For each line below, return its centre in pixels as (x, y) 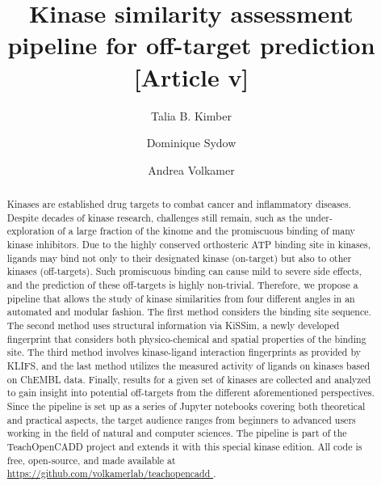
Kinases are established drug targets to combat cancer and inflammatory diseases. (179, 204)
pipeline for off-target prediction (191, 45)
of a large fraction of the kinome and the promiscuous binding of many (206, 231)
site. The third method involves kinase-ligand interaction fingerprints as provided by (184, 352)
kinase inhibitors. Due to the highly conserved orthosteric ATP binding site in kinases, (188, 245)
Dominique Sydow (191, 143)
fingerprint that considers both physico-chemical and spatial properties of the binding (186, 338)
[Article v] (191, 76)
